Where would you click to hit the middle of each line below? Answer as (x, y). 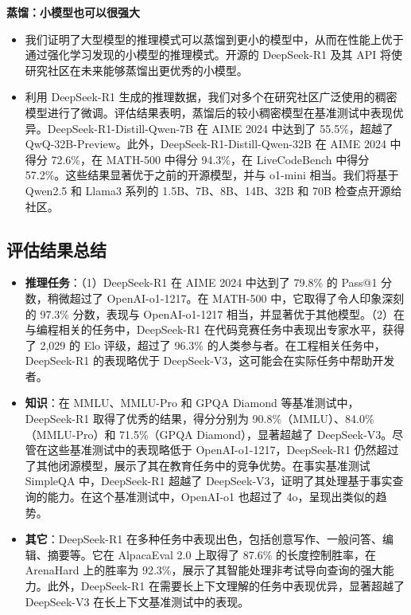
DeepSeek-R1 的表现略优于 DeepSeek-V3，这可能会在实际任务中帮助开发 (210, 360)
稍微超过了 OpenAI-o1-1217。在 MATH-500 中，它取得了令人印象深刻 (226, 298)
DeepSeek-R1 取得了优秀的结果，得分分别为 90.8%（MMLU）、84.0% (200, 419)
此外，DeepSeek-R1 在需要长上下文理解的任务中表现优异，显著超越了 (226, 586)
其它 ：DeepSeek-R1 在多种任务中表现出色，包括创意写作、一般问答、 (204, 539)
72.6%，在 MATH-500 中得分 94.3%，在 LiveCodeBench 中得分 (210, 159)
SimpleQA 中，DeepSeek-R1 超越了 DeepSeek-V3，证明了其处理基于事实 (209, 481)
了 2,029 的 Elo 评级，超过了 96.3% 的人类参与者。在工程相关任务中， (205, 345)
